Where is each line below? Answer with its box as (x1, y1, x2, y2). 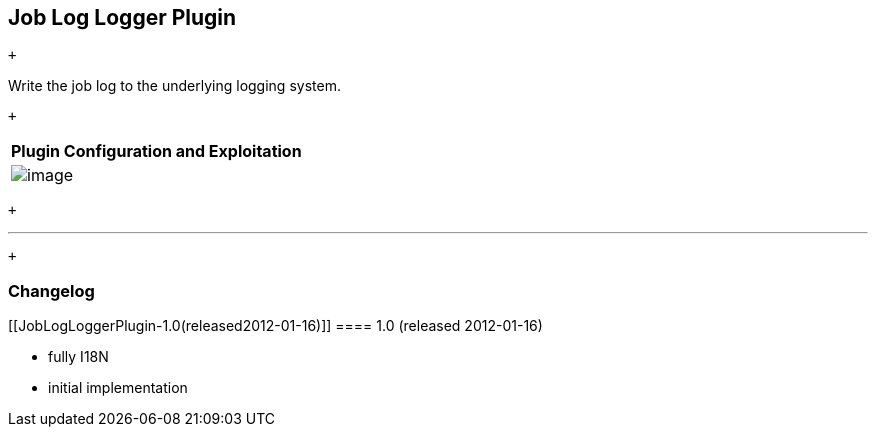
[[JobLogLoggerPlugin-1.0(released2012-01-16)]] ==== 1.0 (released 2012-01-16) (8, 317, 543, 335)
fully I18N (48, 348, 109, 366)
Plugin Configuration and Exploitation (11, 141, 302, 162)
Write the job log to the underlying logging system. (8, 77, 341, 95)
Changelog (8, 280, 95, 301)
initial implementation (48, 379, 188, 397)
